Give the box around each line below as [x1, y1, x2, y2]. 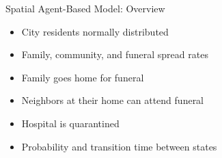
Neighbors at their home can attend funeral [21, 93, 204, 107]
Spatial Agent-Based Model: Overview [5, 1, 165, 15]
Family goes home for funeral [21, 70, 144, 84]
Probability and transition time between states [21, 139, 217, 153]
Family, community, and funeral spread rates [21, 47, 208, 62]
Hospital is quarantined [21, 116, 120, 130]
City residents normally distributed [21, 24, 169, 38]
